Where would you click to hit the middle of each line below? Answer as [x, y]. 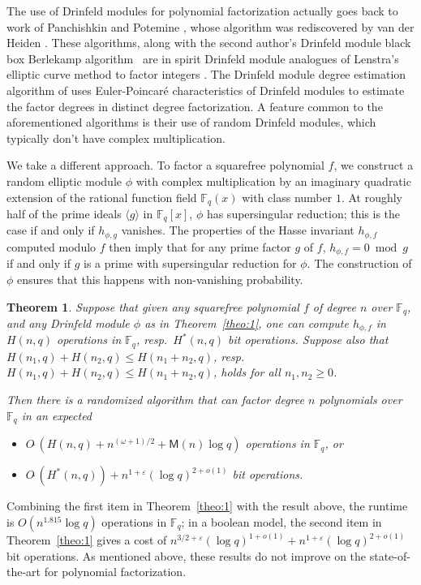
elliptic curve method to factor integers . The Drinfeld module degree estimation [206, 74]
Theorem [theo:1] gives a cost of [87, 540]
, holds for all [247, 372]
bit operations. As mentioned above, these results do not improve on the [187, 555]
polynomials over [361, 400]
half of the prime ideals [64, 213]
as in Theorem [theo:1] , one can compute [247, 323]
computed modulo [52, 246]
